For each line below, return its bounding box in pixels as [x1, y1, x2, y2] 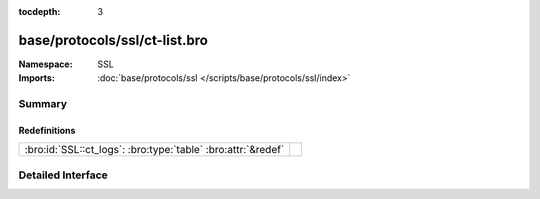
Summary [18, 97, 68, 111]
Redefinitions [18, 124, 76, 136]
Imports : [18, 72, 55, 84]
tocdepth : [18, 6, 61, 17]
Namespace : [18, 58, 74, 70]
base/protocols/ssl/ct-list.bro [18, 31, 209, 49]
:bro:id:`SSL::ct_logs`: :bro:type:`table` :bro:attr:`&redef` [24, 143, 285, 157]
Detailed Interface [18, 168, 109, 182]
